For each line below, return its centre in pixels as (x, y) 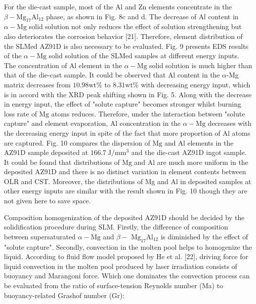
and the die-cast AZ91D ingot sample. (189, 152)
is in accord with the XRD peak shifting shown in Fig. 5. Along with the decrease (128, 94)
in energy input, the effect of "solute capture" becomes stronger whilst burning (123, 104)
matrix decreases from (37, 84)
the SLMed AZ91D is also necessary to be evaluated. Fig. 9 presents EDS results (126, 46)
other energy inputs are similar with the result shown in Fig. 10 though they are (126, 191)
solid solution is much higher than (201, 65)
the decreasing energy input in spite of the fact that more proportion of (112, 133)
